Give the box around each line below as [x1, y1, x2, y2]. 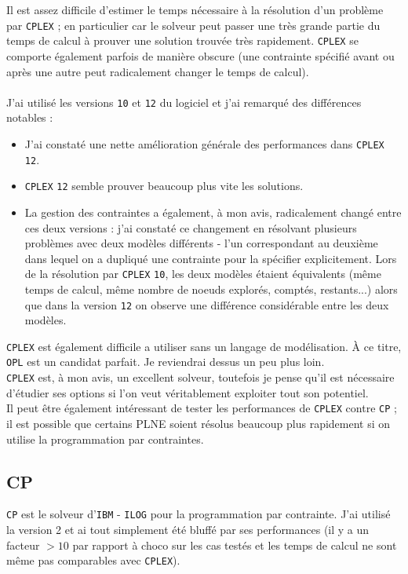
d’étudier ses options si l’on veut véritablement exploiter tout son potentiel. [6, 384, 369, 400]
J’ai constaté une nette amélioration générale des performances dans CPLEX [24, 135, 384, 152]
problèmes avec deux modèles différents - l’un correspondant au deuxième [24, 235, 378, 251]
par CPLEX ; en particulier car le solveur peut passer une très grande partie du [6, 16, 381, 33]
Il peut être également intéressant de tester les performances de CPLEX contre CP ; [6, 400, 397, 416]
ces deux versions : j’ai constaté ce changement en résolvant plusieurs [24, 219, 357, 236]
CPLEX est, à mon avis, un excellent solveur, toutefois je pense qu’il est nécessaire [6, 369, 395, 386]
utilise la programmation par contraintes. [6, 430, 204, 447]
